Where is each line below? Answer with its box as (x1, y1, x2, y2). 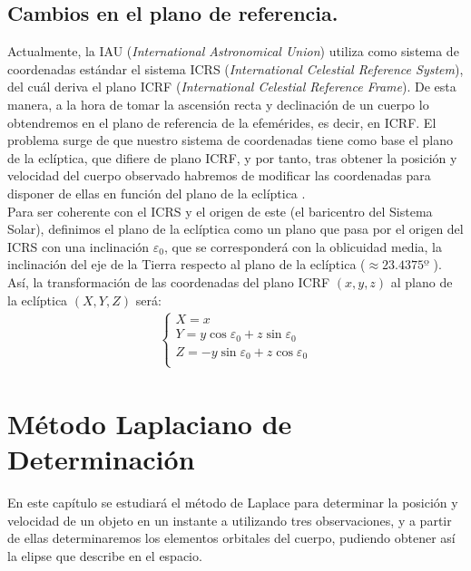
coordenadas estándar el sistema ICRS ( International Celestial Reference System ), (7, 59, 464, 78)
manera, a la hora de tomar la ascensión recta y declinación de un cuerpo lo (7, 94, 429, 113)
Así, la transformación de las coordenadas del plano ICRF (7, 272, 330, 291)
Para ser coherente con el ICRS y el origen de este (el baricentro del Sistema (7, 201, 433, 220)
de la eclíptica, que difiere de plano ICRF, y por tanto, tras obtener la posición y (7, 148, 457, 167)
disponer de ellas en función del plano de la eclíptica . (7, 183, 306, 202)
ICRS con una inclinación (7, 237, 150, 256)
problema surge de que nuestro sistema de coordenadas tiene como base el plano (7, 131, 453, 150)
